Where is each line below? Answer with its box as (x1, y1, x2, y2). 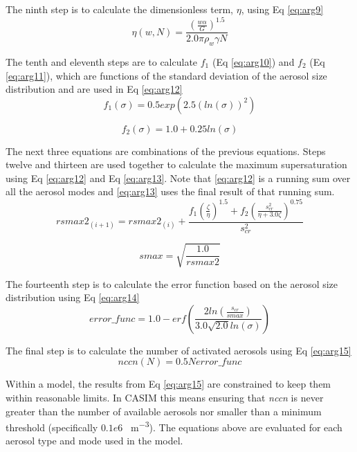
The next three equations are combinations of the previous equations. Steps (6, 143, 326, 158)
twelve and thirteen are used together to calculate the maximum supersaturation (6, 157, 347, 172)
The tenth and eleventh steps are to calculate (6, 54, 198, 69)
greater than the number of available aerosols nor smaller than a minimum (6, 404, 322, 418)
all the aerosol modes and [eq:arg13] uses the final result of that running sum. (6, 184, 335, 199)
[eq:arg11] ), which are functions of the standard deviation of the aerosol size (6, 68, 327, 82)
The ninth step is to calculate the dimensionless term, (6, 2, 233, 16)
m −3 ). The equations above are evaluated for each (130, 418, 342, 434)
